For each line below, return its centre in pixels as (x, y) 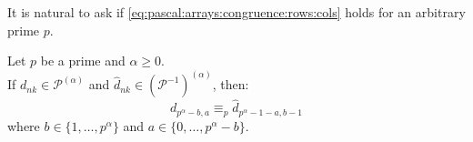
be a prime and (83, 61)
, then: (231, 84)
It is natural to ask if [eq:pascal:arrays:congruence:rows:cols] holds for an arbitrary (236, 12)
